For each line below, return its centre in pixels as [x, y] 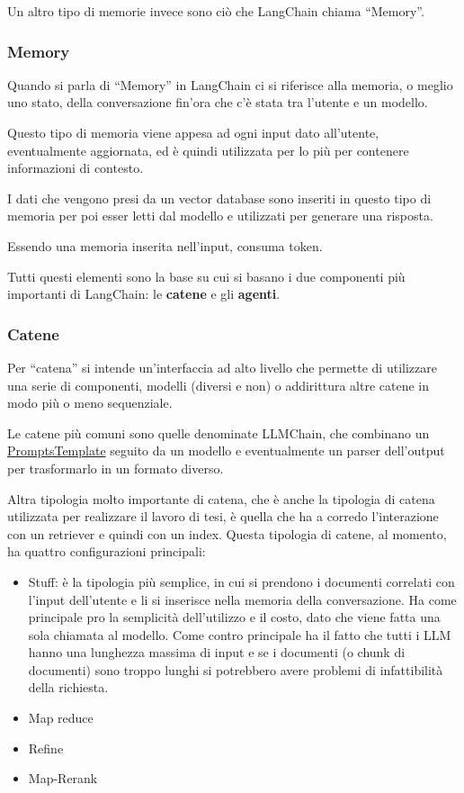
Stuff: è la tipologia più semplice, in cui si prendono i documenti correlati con [241, 581]
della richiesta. [68, 687]
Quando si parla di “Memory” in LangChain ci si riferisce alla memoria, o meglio [230, 84]
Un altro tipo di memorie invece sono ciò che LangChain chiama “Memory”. [216, 11]
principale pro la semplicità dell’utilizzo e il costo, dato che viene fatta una [234, 617]
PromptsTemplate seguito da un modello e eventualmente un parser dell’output [226, 451]
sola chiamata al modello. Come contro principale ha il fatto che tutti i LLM [240, 634]
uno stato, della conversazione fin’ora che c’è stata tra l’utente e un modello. [218, 102]
